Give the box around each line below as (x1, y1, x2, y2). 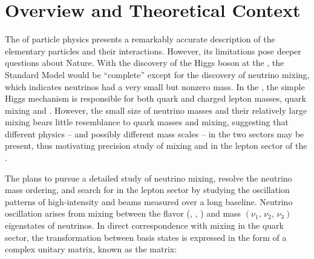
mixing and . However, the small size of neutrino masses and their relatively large (5, 103, 307, 116)
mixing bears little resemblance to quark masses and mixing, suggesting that (5, 116, 289, 128)
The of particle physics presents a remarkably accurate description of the (5, 33, 275, 45)
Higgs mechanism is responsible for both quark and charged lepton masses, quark (5, 92, 306, 105)
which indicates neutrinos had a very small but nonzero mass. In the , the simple (5, 80, 305, 93)
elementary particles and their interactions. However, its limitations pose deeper (5, 44, 301, 57)
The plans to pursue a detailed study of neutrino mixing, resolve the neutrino (5, 171, 292, 184)
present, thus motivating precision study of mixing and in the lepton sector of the (5, 139, 307, 152)
